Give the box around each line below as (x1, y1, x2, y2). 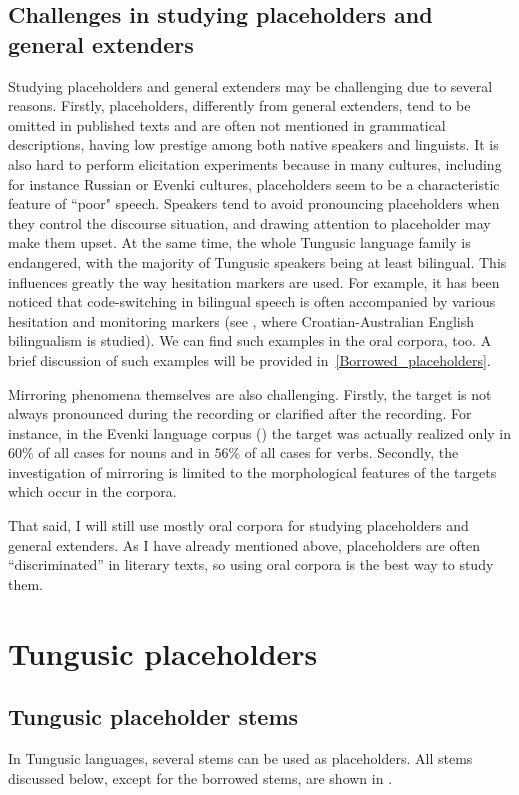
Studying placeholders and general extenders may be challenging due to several (8, 75, 493, 96)
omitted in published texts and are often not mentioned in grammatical (8, 114, 446, 135)
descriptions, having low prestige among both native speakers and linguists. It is (8, 134, 499, 155)
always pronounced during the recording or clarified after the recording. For (8, 403, 472, 424)
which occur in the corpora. (8, 481, 177, 502)
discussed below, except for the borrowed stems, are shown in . (8, 767, 393, 788)
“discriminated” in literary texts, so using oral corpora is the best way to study (8, 554, 494, 575)
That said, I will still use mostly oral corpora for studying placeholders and (8, 515, 469, 536)
